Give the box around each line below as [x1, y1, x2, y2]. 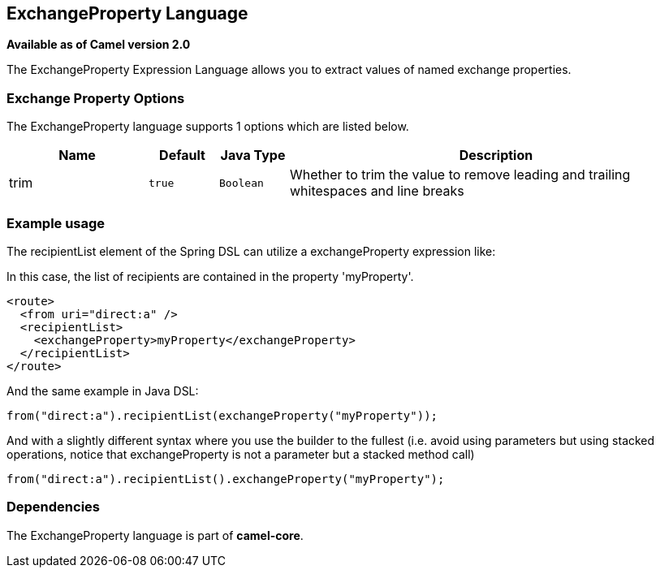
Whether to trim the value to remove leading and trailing [290, 166, 631, 183]
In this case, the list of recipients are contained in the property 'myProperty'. [6, 269, 414, 283]
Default [159, 147, 205, 164]
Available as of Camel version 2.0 [6, 37, 191, 52]
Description [459, 147, 533, 164]
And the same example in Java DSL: [6, 383, 199, 398]
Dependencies [6, 498, 101, 516]
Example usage [6, 214, 106, 231]
